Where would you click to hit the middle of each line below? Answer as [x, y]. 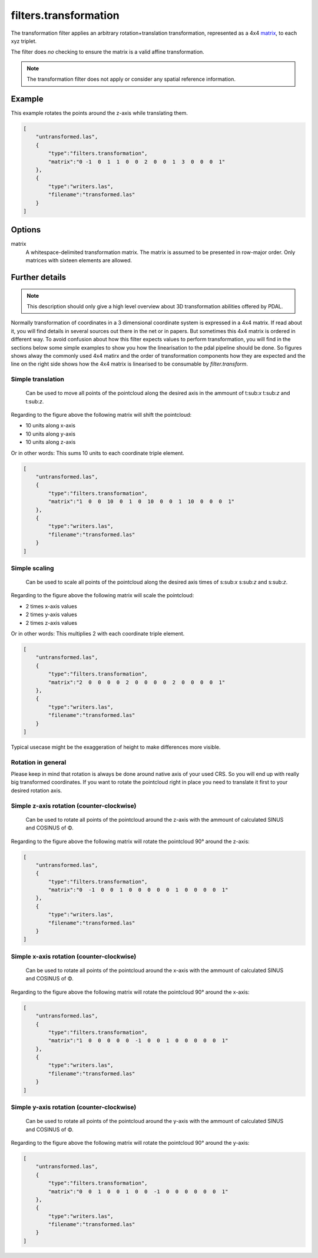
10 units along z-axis [51, 442]
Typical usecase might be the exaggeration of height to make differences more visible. [116, 747]
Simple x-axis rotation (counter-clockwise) [74, 956]
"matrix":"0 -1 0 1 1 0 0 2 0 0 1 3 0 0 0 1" [137, 162]
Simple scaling [32, 568]
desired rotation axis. [37, 791]
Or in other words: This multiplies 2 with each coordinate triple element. [98, 634]
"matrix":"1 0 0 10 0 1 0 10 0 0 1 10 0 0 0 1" [141, 502]
